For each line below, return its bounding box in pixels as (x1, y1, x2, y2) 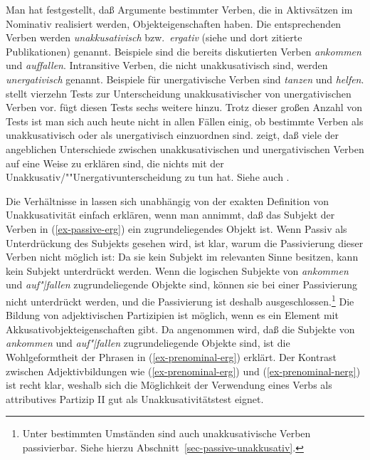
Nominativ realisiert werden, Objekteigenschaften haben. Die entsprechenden (6, 16, 342, 31)
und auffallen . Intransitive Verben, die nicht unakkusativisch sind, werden (6, 58, 328, 73)
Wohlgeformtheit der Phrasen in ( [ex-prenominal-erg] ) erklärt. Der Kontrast (6, 349, 337, 364)
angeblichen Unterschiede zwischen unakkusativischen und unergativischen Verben (6, 141, 364, 156)
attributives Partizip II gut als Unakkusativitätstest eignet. (6, 391, 264, 406)
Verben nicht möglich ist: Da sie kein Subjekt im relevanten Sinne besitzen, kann (6, 249, 359, 264)
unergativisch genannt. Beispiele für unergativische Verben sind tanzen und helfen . (6, 71, 364, 86)
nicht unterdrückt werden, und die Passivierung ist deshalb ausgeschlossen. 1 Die (6, 291, 354, 308)
